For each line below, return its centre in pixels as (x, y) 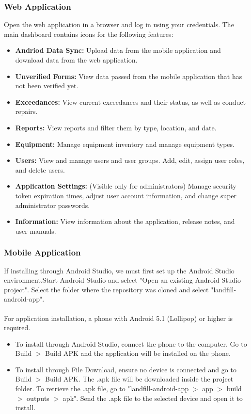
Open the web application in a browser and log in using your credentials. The (119, 24)
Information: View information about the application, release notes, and (125, 221)
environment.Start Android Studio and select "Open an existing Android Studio (123, 280)
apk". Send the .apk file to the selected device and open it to (153, 398)
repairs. (26, 111)
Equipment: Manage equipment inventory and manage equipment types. (125, 144)
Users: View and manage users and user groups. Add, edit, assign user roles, (130, 160)
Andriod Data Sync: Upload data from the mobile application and (118, 50)
